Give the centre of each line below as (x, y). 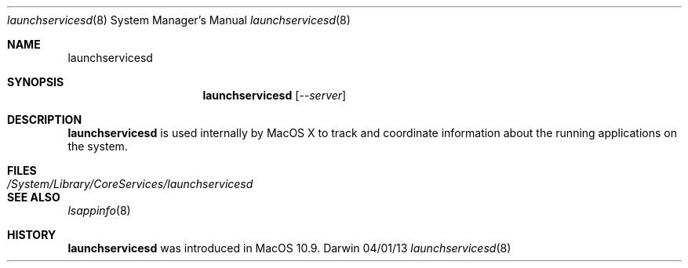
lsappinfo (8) (99, 210)
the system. (98, 146)
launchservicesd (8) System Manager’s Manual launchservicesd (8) (179, 20)
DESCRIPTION (45, 120)
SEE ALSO (34, 197)
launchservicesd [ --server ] (275, 95)
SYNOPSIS (36, 82)
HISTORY (32, 235)
